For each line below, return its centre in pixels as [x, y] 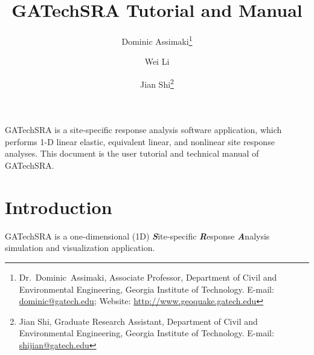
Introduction [59, 207]
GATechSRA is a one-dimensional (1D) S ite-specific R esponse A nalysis [137, 236]
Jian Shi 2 [157, 83]
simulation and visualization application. [80, 248]
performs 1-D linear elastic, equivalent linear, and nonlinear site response [140, 141]
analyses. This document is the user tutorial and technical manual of [132, 153]
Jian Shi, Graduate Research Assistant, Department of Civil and [138, 321]
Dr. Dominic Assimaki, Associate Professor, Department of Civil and [148, 277]
